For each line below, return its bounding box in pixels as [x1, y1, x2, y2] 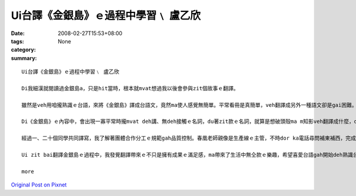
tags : [11, 37, 24, 45]
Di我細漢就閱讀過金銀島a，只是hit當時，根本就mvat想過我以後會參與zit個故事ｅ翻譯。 [21, 85, 239, 91]
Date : [11, 30, 25, 37]
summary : [11, 54, 37, 62]
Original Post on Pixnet [11, 181, 67, 188]
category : [11, 46, 36, 53]
